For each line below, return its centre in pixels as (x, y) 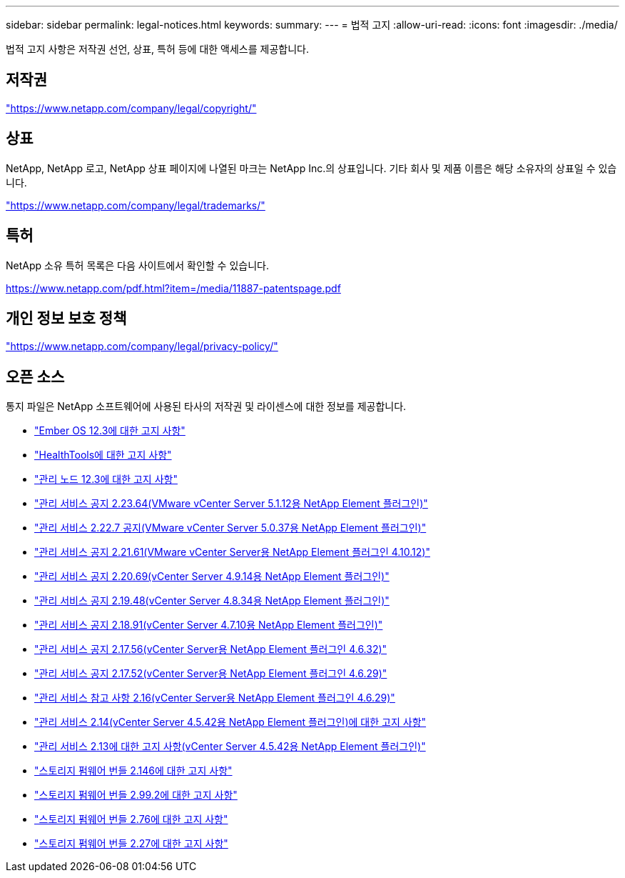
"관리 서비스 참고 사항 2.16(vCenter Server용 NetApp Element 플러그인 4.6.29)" (215, 698)
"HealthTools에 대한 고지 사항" (103, 455)
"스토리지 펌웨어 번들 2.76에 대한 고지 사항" (131, 819)
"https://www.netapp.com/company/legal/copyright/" (131, 108)
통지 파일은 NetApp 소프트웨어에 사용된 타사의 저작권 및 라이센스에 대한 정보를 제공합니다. (206, 406)
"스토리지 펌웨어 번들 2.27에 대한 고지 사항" (131, 844)
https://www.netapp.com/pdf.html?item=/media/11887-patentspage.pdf (173, 288)
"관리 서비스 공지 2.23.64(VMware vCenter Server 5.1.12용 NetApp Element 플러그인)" (231, 504)
